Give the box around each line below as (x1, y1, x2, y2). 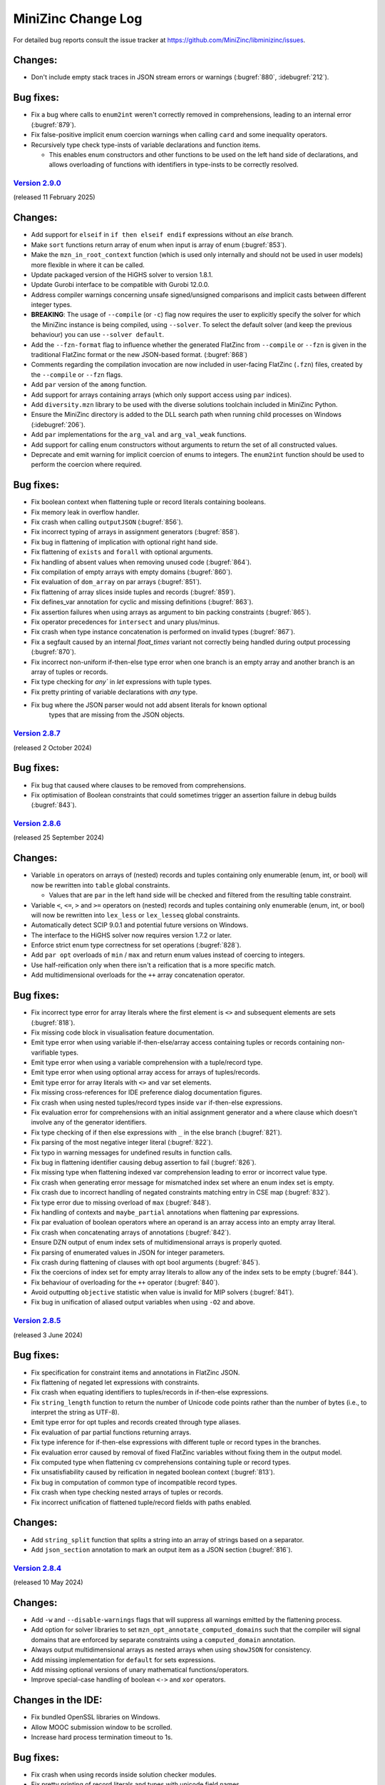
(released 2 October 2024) (13, 743, 92, 752)
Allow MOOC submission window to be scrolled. (31, 1723, 173, 1731)
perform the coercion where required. (31, 461, 142, 469)
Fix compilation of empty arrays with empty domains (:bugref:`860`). (31, 568, 233, 576)
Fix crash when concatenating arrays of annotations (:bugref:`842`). (31, 1228, 231, 1237)
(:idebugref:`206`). (31, 420, 86, 428)
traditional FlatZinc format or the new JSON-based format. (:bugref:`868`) (31, 351, 248, 359)
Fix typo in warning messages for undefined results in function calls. (31, 1148, 232, 1157)
